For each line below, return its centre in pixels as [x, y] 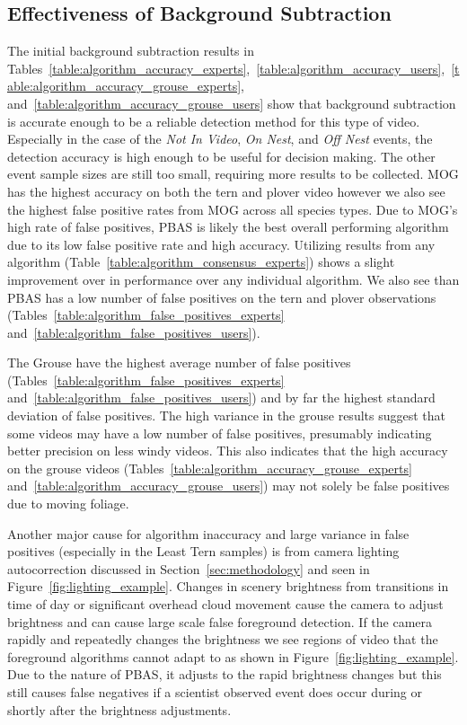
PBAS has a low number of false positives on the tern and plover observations [222, 297]
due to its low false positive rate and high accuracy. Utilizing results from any [221, 244]
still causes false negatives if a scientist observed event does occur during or [215, 691]
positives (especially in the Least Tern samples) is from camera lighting [203, 551]
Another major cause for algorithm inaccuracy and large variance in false [208, 533]
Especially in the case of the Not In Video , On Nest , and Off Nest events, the [220, 139]
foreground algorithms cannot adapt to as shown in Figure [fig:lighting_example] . [233, 656]
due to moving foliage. [68, 504]
